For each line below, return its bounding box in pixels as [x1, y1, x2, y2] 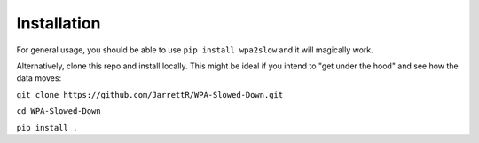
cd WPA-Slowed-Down [16, 107, 101, 116]
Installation [16, 13, 101, 33]
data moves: [16, 73, 62, 83]
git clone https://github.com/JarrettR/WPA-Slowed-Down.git [16, 90, 284, 99]
